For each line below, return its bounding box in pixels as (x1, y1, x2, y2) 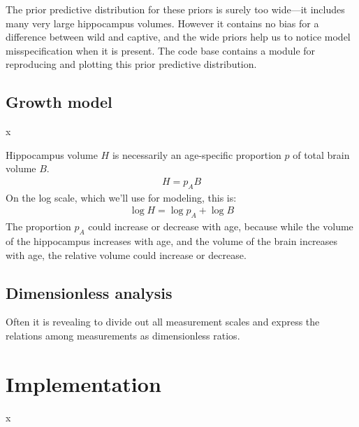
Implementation (6, 369, 161, 398)
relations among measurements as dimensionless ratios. (6, 328, 240, 342)
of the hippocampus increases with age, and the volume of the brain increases (6, 234, 337, 248)
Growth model (6, 91, 112, 113)
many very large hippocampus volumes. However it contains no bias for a (6, 15, 319, 30)
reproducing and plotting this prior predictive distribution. (6, 57, 257, 71)
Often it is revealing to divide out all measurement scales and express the (6, 314, 320, 329)
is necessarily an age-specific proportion (112, 147, 281, 162)
